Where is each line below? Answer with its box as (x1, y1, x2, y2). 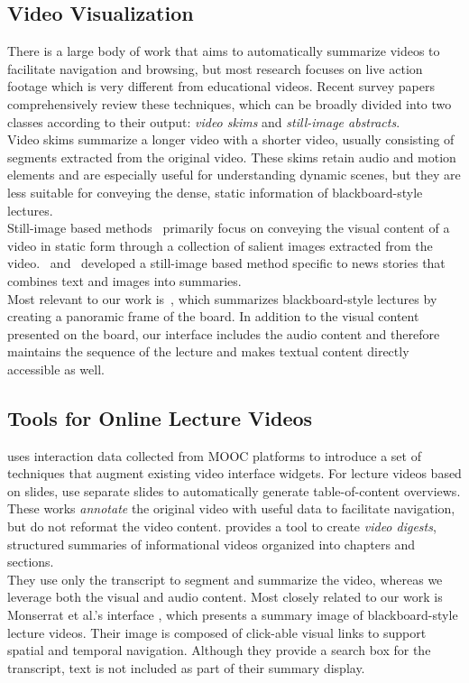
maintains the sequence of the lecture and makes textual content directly (7, 342, 409, 361)
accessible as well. (7, 359, 105, 378)
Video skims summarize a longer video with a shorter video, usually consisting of (7, 130, 455, 149)
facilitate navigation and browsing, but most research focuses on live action (7, 59, 423, 78)
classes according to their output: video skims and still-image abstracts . (7, 112, 400, 131)
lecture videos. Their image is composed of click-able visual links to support (7, 623, 427, 641)
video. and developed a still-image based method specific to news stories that (7, 254, 446, 272)
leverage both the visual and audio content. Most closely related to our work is (7, 587, 443, 606)
